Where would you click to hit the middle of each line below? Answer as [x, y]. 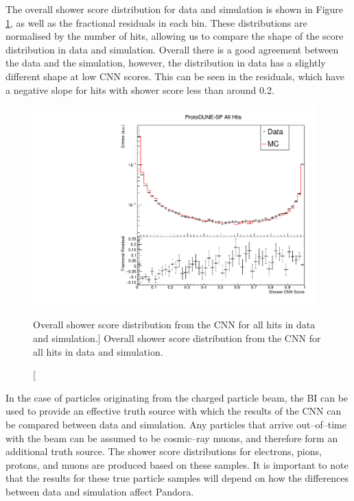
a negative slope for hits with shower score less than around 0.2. [140, 89]
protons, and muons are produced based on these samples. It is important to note [177, 464]
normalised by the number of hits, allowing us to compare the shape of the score [175, 36]
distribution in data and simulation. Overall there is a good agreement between [172, 49]
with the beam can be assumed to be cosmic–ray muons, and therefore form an [172, 438]
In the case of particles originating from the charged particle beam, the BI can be [177, 397]
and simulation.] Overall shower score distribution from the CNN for [177, 338]
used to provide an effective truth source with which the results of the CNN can [174, 411]
